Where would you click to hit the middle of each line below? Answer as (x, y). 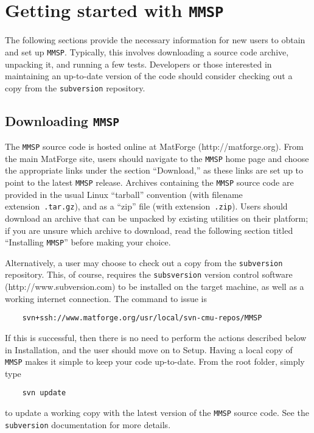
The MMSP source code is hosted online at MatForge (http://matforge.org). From (154, 146)
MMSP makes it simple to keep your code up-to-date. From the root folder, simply (155, 361)
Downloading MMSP (62, 120)
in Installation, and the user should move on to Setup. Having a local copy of (149, 349)
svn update (44, 393)
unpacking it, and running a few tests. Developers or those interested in (138, 64)
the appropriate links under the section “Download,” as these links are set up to (154, 170)
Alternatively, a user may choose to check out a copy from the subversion (144, 262)
